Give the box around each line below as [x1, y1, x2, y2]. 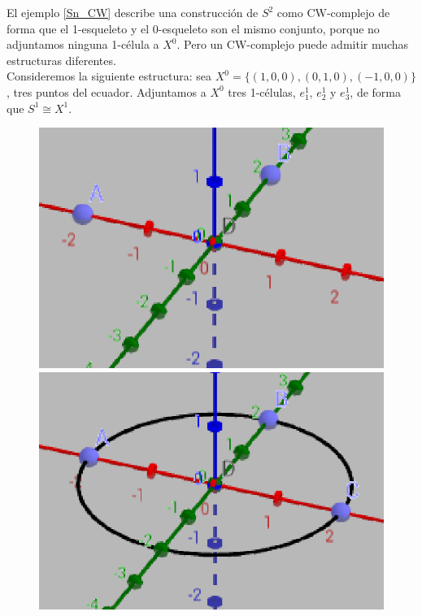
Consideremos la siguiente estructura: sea [7, 67, 212, 85]
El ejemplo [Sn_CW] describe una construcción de [7, 4, 259, 20]
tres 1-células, [228, 83, 296, 100]
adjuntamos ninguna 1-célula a [7, 36, 159, 53]
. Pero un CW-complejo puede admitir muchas [176, 36, 409, 53]
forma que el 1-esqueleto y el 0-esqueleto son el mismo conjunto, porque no [7, 20, 380, 37]
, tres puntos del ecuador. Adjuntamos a [7, 83, 207, 100]
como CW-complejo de [276, 4, 390, 20]
